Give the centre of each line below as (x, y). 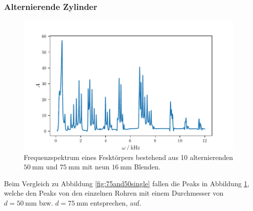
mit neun (96, 167)
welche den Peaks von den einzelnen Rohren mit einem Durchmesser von (114, 193)
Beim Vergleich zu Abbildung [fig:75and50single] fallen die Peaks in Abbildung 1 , (127, 183)
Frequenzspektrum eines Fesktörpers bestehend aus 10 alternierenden (128, 157)
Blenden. (147, 167)
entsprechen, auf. (116, 203)
